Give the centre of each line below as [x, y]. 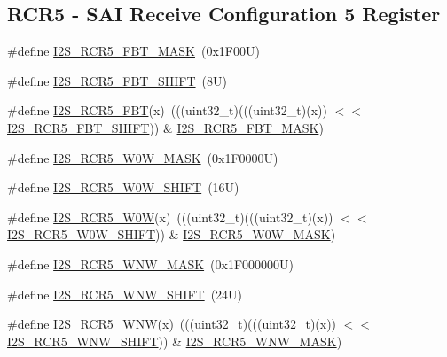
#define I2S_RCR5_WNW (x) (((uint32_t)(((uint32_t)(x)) [172, 324]
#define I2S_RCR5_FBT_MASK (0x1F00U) [133, 51]
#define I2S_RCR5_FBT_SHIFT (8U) [117, 80]
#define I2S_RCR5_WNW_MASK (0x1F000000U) [151, 264]
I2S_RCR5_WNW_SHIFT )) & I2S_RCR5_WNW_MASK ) [175, 341]
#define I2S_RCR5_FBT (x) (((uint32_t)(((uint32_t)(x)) [167, 110]
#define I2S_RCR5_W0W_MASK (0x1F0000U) [143, 157]
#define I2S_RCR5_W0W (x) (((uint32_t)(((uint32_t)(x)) [170, 217]
